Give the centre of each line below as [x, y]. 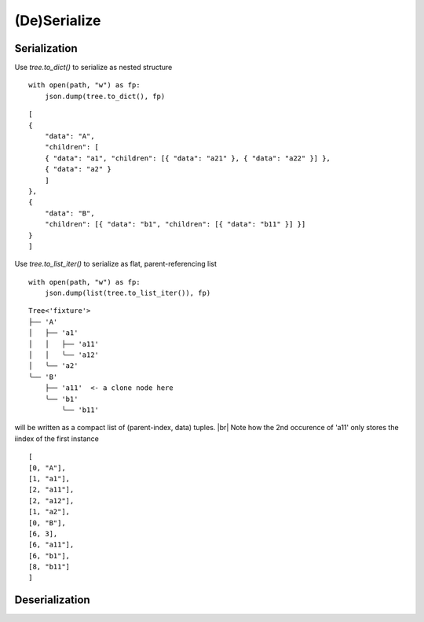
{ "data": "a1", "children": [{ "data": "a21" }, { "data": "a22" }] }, [188, 158]
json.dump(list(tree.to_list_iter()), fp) [128, 293]
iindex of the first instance [57, 438]
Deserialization [52, 600]
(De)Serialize [58, 20]
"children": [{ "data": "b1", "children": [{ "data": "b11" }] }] [175, 225]
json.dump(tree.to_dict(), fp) [105, 96]
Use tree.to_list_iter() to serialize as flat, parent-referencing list [116, 264]
